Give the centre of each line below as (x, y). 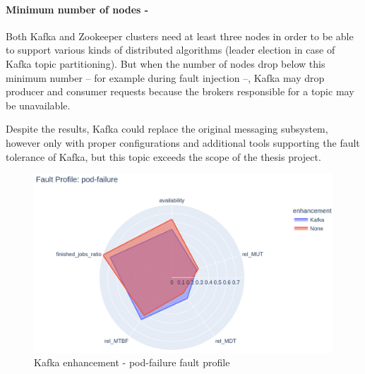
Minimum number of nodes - (77, 9)
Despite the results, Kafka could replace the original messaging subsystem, (167, 129)
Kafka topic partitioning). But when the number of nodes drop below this (166, 63)
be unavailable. (38, 105)
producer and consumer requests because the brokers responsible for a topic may (180, 91)
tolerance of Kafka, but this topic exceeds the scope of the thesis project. (163, 156)
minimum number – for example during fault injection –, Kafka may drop (165, 77)
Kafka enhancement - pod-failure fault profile (132, 362)
